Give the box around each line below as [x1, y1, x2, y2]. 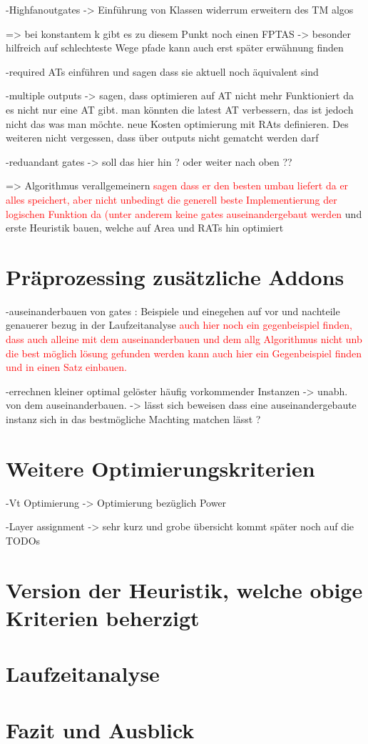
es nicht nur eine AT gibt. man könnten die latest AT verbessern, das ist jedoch [6, 101, 354, 116]
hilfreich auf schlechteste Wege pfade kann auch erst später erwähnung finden [6, 40, 344, 55]
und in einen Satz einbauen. [6, 359, 127, 375]
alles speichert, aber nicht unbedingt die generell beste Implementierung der [6, 192, 337, 207]
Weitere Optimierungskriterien [6, 453, 315, 482]
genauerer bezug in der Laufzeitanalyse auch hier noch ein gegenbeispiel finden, [6, 317, 352, 332]
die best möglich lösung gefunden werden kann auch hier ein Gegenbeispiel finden [6, 345, 362, 360]
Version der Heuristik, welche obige [6, 575, 363, 604]
